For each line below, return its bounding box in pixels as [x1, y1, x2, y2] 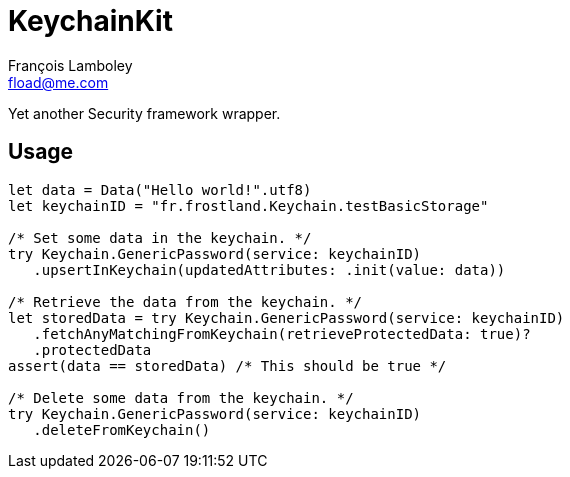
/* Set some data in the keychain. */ [8, 229, 312, 246]
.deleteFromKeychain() [33, 421, 211, 438]
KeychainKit [8, 4, 173, 38]
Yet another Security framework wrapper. [8, 104, 281, 122]
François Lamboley [8, 56, 133, 74]
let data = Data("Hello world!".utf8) [8, 181, 312, 198]
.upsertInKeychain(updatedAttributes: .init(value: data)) [33, 261, 506, 278]
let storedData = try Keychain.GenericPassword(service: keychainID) [8, 309, 565, 326]
